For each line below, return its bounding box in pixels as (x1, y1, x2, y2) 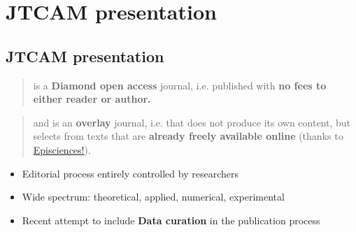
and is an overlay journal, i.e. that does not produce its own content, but (33, 115, 351, 129)
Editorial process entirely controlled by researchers (22, 166, 238, 180)
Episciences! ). (33, 142, 91, 157)
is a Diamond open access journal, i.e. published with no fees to (33, 78, 327, 92)
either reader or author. (33, 92, 151, 106)
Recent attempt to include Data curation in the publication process (22, 212, 320, 227)
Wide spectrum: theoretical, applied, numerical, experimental (22, 189, 285, 204)
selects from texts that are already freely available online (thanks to (33, 129, 343, 143)
